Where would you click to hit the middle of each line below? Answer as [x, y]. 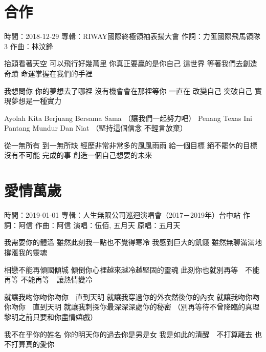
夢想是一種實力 [36, 101]
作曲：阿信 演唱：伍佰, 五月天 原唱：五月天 [108, 225]
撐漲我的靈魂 [26, 252]
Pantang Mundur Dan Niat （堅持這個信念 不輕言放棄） [96, 128]
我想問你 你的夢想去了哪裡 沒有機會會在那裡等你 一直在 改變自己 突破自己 [128, 90]
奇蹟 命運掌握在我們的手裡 [48, 73]
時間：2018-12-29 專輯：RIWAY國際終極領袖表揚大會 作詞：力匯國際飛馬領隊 [132, 36]
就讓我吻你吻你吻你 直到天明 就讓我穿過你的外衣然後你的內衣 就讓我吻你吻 [132, 296]
